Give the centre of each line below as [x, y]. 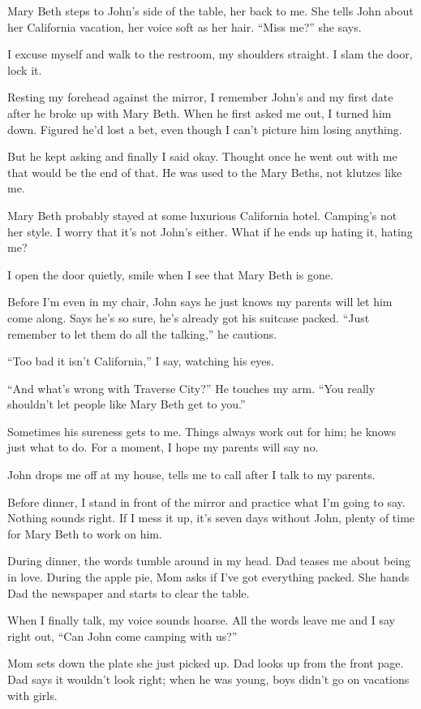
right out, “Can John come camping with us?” [122, 636]
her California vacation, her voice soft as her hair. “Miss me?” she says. [185, 26]
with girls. [32, 695]
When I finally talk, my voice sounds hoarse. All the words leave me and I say [201, 620]
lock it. [25, 69]
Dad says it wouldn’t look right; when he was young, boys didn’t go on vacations [208, 679]
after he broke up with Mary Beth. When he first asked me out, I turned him [200, 112]
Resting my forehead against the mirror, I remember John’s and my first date [200, 97]
